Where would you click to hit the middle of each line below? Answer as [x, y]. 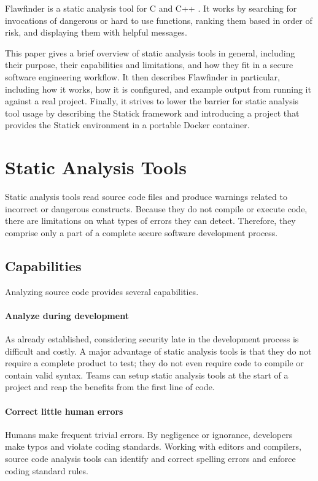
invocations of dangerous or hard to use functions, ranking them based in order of [159, 20]
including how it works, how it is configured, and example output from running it [158, 89]
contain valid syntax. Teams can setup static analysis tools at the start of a [147, 375]
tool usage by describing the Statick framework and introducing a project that [152, 113]
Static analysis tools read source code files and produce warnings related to [146, 197]
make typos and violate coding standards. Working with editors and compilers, [153, 446]
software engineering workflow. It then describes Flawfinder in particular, [142, 76]
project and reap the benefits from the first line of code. [110, 387]
